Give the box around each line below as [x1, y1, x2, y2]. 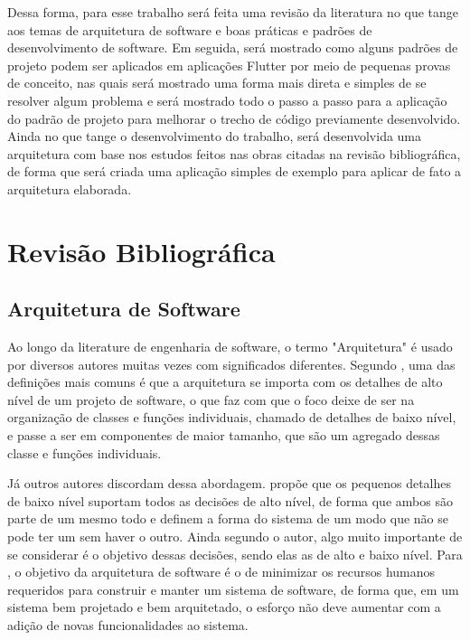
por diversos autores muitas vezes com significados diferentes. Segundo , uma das [7, 354, 456, 373]
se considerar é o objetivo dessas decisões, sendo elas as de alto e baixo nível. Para [7, 544, 463, 563]
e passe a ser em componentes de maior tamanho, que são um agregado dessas [7, 426, 440, 445]
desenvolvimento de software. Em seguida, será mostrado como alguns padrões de [7, 38, 458, 57]
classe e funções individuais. [7, 443, 162, 462]
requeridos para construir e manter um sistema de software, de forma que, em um [7, 579, 459, 598]
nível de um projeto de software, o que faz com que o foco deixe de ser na [7, 390, 415, 409]
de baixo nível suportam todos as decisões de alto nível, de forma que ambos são [7, 491, 453, 510]
